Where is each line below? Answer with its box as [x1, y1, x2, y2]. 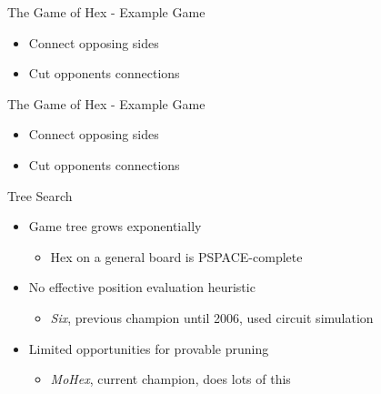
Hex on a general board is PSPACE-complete [50, 247, 303, 266]
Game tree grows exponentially [28, 217, 202, 236]
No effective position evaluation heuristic [28, 278, 256, 297]
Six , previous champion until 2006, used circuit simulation [50, 308, 374, 327]
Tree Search [7, 186, 73, 205]
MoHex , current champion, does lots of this [50, 369, 291, 389]
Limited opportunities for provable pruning [28, 338, 269, 358]
